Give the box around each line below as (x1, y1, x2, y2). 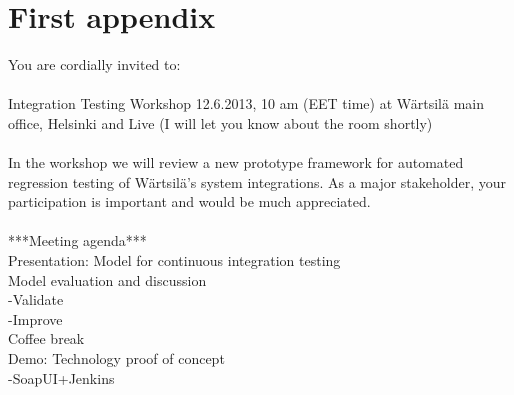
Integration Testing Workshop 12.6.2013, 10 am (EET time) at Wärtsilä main (8, 93, 484, 114)
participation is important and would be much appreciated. (8, 191, 371, 212)
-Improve (8, 308, 63, 329)
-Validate (8, 289, 64, 310)
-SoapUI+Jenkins (8, 367, 115, 388)
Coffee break (8, 328, 85, 349)
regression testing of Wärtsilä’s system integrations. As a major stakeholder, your (8, 171, 507, 192)
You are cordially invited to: (8, 54, 181, 75)
